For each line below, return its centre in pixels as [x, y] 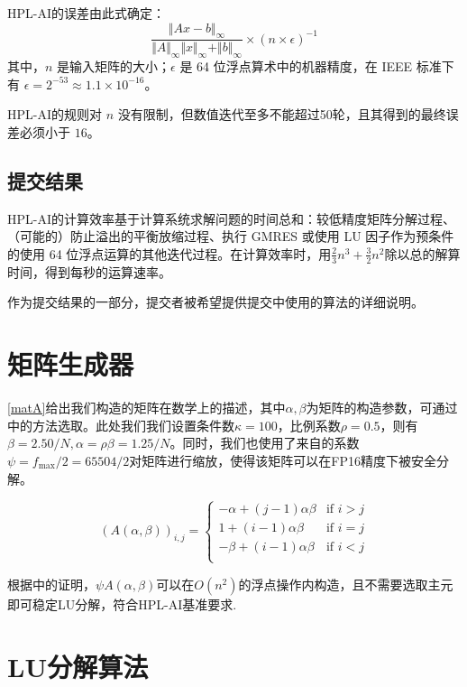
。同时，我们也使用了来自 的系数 [265, 443]
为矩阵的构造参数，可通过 [382, 408]
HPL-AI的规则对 [55, 114]
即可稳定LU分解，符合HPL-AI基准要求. [122, 603]
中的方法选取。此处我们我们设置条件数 [121, 425]
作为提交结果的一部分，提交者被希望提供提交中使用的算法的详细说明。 [215, 302]
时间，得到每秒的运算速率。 [89, 271]
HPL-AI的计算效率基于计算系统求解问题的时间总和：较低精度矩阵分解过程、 [231, 218]
